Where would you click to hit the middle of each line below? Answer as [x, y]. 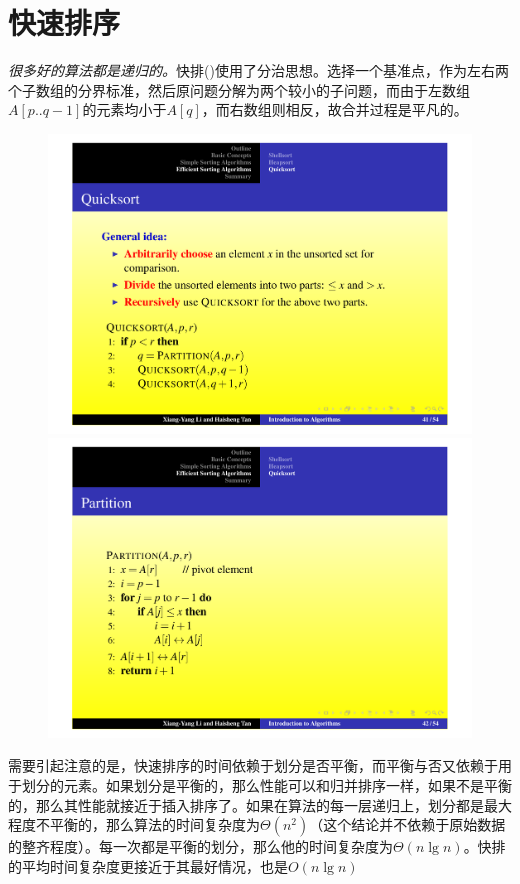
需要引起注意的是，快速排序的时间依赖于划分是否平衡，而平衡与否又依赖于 [253, 765]
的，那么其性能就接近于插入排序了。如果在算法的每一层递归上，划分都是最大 [260, 804]
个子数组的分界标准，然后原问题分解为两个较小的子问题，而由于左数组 [239, 89]
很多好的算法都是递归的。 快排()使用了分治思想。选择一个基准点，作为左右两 [258, 70]
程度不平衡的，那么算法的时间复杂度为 [134, 824]
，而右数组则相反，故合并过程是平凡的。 [334, 109]
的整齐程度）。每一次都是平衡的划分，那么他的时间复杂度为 [200, 846]
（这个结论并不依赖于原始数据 [407, 824]
